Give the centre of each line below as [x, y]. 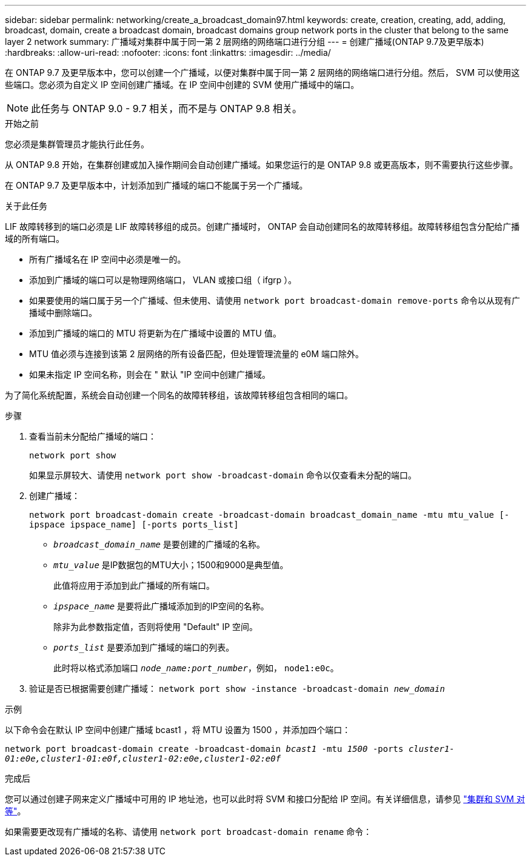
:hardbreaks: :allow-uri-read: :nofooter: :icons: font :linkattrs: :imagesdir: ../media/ [168, 52]
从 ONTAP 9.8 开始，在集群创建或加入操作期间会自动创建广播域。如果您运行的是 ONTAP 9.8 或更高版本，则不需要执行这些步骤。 [262, 165]
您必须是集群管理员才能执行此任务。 [77, 144]
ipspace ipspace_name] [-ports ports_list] [134, 524]
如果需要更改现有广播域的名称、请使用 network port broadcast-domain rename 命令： [189, 832]
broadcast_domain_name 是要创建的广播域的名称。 [159, 544]
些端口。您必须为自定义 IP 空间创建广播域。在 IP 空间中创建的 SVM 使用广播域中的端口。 [182, 85]
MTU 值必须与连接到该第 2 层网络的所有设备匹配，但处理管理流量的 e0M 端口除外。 [196, 354]
